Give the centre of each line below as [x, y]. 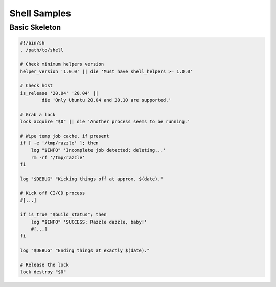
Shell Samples [40, 13]
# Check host [37, 86]
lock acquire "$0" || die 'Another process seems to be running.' [105, 122]
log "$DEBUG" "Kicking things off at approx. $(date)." [92, 179]
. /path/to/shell [42, 50]
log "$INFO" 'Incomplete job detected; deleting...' [98, 150]
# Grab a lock [38, 114]
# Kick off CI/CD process [53, 193]
